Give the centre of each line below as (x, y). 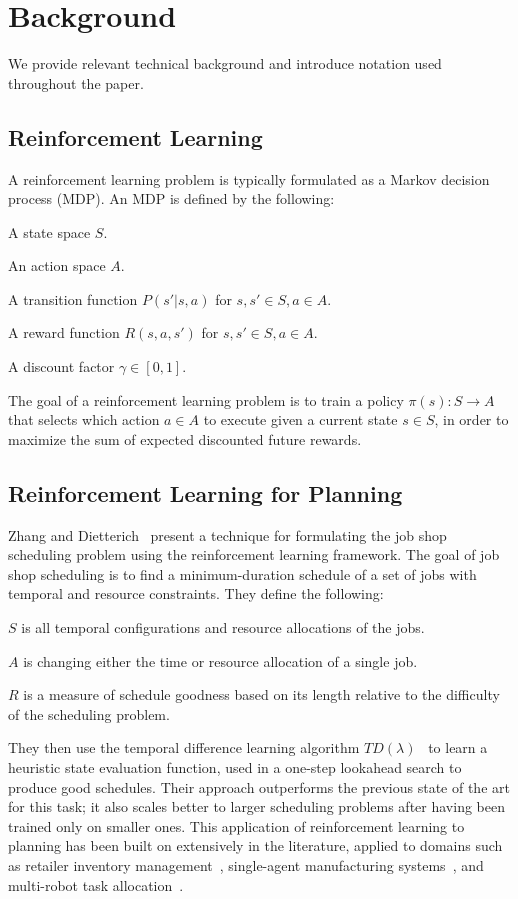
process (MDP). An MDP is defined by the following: (171, 198)
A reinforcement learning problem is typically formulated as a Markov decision (249, 178)
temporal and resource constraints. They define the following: (196, 593)
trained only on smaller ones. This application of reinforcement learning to (236, 825)
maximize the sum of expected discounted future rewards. (185, 438)
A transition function (73, 298)
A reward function (64, 332)
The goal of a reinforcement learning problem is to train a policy (206, 399)
